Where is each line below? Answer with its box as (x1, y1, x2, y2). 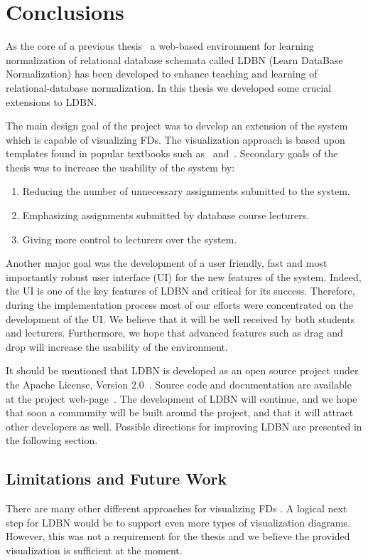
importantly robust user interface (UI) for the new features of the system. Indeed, (6, 269, 362, 284)
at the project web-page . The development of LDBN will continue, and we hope (6, 391, 357, 406)
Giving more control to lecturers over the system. (22, 231, 237, 246)
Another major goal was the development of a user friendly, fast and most (6, 255, 328, 270)
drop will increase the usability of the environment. (6, 339, 228, 354)
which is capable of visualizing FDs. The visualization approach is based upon (6, 132, 345, 147)
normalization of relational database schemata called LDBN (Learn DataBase (6, 52, 343, 67)
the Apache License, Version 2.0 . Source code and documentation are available (6, 377, 352, 391)
